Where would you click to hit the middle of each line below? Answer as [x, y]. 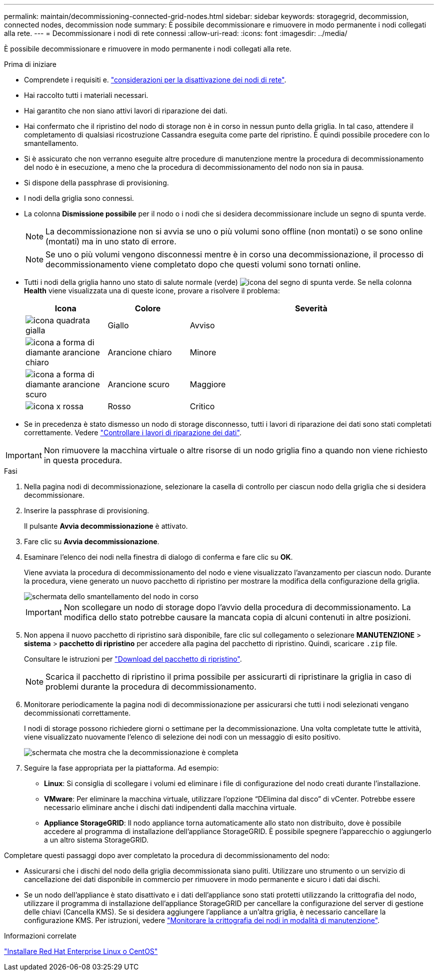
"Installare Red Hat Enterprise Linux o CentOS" [81, 951]
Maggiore [208, 384]
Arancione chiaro [140, 352]
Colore [148, 308]
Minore [203, 352]
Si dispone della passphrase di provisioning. [96, 183]
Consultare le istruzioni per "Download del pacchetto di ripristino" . [133, 659]
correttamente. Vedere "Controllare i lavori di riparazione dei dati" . [133, 433]
